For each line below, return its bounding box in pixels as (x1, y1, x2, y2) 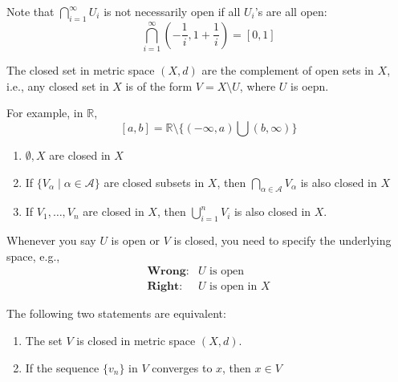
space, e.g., (6, 247, 60, 264)
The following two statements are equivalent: (6, 305, 226, 322)
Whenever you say (6, 232, 96, 249)
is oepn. (290, 77, 329, 94)
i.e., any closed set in (6, 77, 109, 94)
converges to (152, 359, 213, 376)
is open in (209, 281, 258, 293)
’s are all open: (254, 3, 327, 19)
